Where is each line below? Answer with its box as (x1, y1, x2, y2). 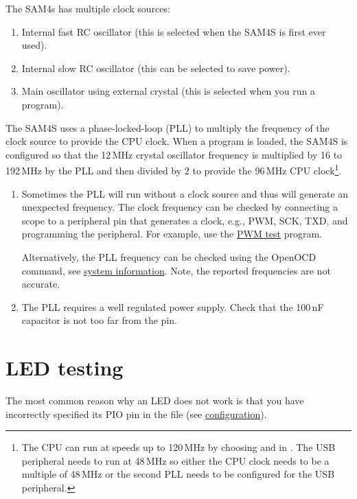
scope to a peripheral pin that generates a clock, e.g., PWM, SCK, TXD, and (21, 213, 348, 227)
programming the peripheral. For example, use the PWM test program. (21, 227, 322, 241)
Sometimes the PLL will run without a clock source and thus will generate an (21, 186, 349, 200)
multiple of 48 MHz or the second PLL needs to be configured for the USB (21, 467, 335, 481)
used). (21, 38, 47, 52)
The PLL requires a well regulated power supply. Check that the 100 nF (21, 299, 324, 314)
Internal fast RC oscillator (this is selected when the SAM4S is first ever (21, 24, 326, 38)
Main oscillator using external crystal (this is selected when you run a (21, 84, 316, 98)
